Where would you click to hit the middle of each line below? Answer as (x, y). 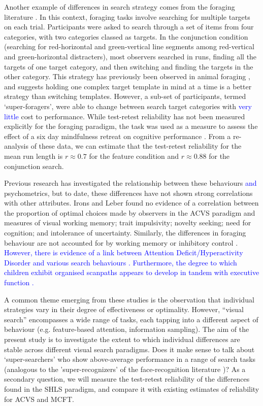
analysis (16, 146)
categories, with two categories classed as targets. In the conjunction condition (126, 36)
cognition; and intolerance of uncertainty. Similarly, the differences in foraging (125, 233)
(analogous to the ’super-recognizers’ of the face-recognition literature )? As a (125, 369)
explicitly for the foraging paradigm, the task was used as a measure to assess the (131, 126)
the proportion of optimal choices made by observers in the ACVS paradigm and (130, 212)
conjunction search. (34, 166)
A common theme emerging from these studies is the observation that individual (129, 299)
